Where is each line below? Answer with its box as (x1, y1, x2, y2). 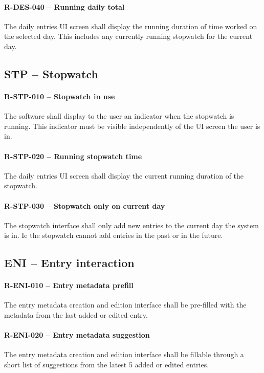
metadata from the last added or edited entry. (4, 310, 148, 320)
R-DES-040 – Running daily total (4, 1, 125, 12)
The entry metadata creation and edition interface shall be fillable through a (4, 349, 244, 360)
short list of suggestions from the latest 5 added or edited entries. (4, 359, 209, 370)
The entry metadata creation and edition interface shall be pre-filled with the (4, 299, 247, 310)
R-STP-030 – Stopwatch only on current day (4, 200, 165, 211)
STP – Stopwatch (4, 65, 98, 81)
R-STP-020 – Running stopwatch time (4, 150, 142, 161)
